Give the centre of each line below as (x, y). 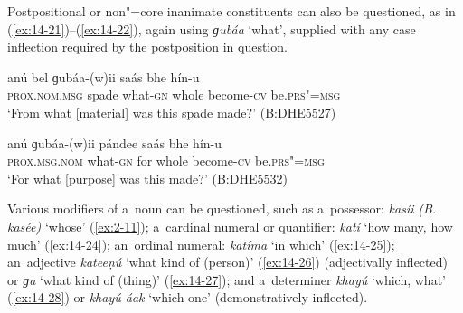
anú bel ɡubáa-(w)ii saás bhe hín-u (104, 76)
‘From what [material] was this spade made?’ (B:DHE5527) (172, 112)
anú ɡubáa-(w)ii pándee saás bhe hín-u (115, 142)
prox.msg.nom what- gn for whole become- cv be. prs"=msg (166, 161)
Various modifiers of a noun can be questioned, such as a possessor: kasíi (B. (222, 209)
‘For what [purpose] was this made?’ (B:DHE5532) (147, 178)
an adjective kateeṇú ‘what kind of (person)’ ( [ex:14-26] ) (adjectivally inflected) (227, 262)
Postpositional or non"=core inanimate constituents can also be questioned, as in (231, 11)
